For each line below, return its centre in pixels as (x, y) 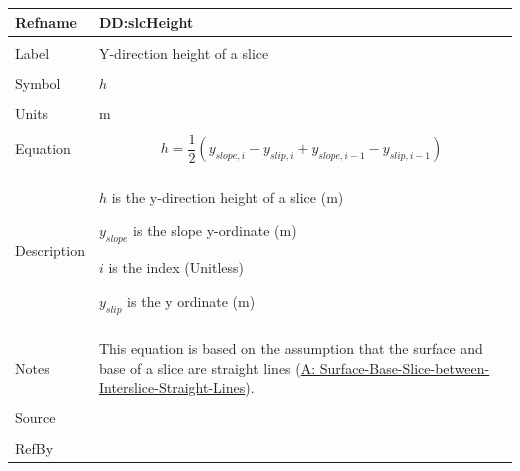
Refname (46, 21)
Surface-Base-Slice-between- (404, 367)
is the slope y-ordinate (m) (215, 230)
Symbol (38, 82)
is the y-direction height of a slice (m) (227, 196)
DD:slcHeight (146, 21)
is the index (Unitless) (176, 267)
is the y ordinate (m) (191, 300)
